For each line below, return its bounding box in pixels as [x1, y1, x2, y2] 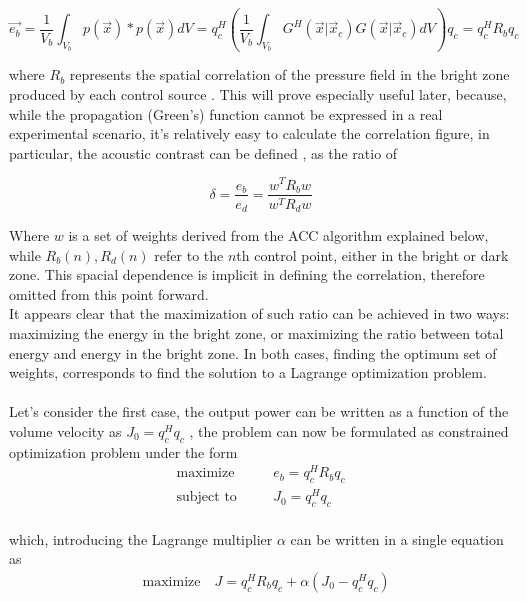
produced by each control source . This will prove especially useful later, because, [9, 84, 507, 105]
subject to [176, 490, 237, 505]
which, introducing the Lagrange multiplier [9, 528, 273, 549]
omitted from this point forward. [9, 283, 209, 304]
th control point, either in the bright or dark [236, 244, 509, 265]
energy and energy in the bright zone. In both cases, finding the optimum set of [9, 342, 497, 363]
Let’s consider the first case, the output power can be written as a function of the [9, 401, 509, 422]
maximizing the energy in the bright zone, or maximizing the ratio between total [9, 323, 504, 343]
